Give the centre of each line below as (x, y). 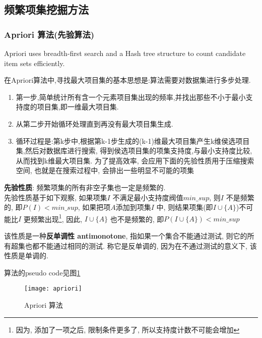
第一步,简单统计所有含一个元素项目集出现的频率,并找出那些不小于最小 (131, 97)
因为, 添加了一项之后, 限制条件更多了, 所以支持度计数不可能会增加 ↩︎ (128, 329)
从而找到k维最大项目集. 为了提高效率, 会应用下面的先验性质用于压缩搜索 (135, 160)
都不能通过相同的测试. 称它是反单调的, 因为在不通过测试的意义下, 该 (144, 245)
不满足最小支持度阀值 (148, 197)
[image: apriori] (53, 289)
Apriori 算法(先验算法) (49, 34)
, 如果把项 (94, 207)
